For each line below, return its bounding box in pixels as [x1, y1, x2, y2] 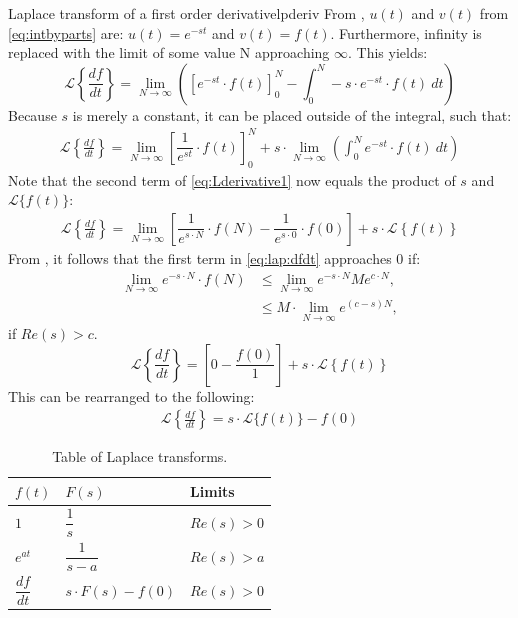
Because [8, 104, 57, 125]
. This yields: [348, 42, 428, 63]
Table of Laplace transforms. [52, 446, 228, 467]
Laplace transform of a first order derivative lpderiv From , [8, 3, 365, 23]
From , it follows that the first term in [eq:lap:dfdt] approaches [8, 247, 392, 268]
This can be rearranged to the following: [8, 385, 255, 406]
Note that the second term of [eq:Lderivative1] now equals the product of [8, 169, 456, 190]
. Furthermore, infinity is [330, 22, 482, 43]
